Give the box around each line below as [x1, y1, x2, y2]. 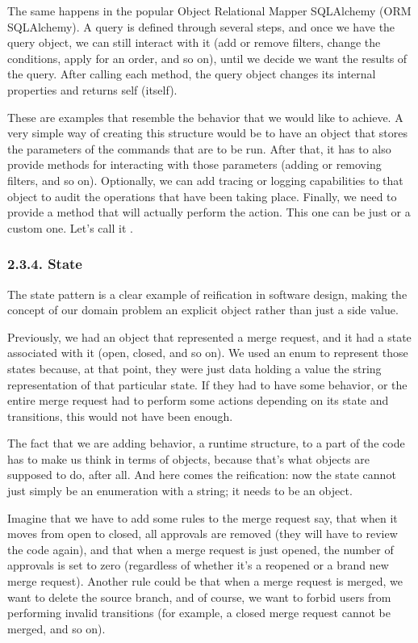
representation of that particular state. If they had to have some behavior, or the [7, 376, 408, 393]
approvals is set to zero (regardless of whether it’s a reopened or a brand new [7, 557, 389, 574]
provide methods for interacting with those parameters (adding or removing [7, 156, 382, 173]
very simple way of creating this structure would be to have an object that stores [7, 124, 408, 141]
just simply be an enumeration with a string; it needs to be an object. [7, 482, 353, 499]
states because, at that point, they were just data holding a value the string [7, 359, 382, 376]
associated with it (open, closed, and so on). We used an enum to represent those [7, 344, 408, 361]
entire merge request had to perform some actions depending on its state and [7, 392, 389, 409]
